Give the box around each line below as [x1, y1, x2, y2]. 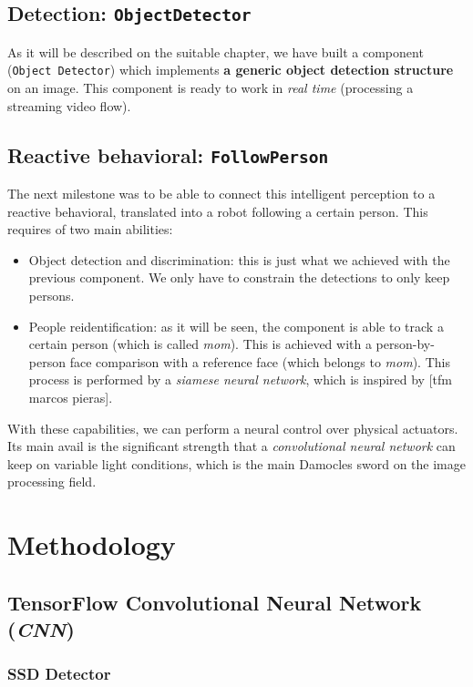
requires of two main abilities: [7, 220, 173, 239]
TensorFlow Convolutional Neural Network [7, 588, 422, 616]
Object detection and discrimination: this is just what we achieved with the [28, 250, 450, 269]
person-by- [375, 334, 435, 354]
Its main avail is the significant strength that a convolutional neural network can [7, 436, 456, 456]
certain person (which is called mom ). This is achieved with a [28, 334, 372, 354]
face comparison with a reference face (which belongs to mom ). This [69, 352, 450, 371]
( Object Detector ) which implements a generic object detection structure [7, 60, 454, 79]
